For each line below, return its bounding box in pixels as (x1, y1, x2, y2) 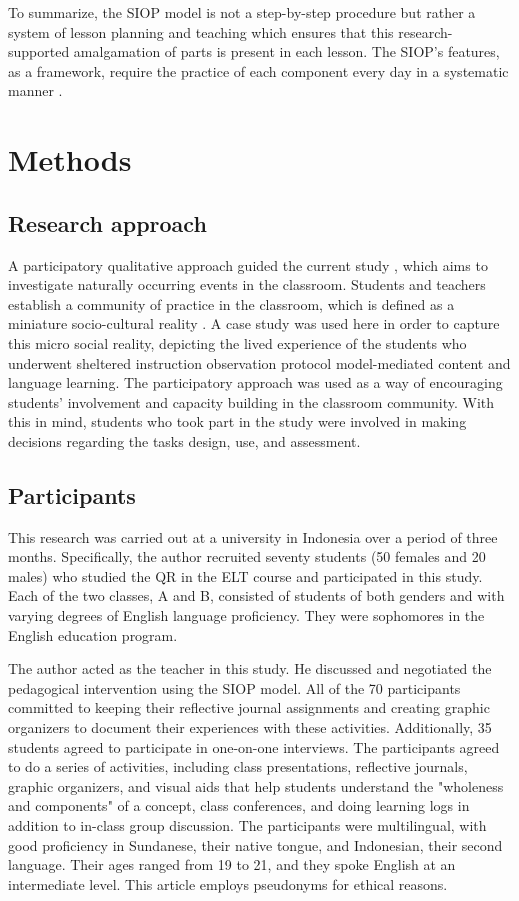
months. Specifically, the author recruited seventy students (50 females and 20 (8, 546, 486, 567)
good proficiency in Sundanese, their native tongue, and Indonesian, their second (8, 834, 503, 855)
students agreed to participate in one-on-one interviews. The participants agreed (8, 736, 500, 757)
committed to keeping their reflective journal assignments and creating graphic (8, 697, 490, 718)
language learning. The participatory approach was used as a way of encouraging (8, 372, 503, 393)
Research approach (8, 207, 207, 238)
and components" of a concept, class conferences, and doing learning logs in (8, 795, 470, 816)
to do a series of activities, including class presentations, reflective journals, (8, 756, 468, 777)
